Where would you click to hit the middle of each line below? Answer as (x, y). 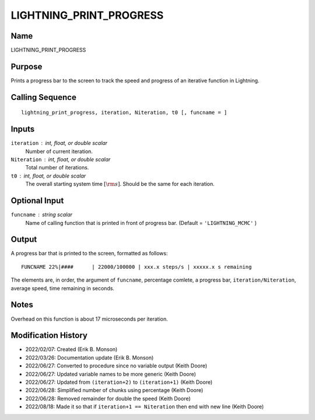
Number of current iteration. (59, 151)
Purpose (27, 66)
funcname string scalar (42, 215)
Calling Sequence (44, 97)
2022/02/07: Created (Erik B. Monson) (71, 349)
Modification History (49, 336)
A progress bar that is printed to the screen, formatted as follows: (89, 254)
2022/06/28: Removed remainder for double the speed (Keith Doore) (108, 398)
